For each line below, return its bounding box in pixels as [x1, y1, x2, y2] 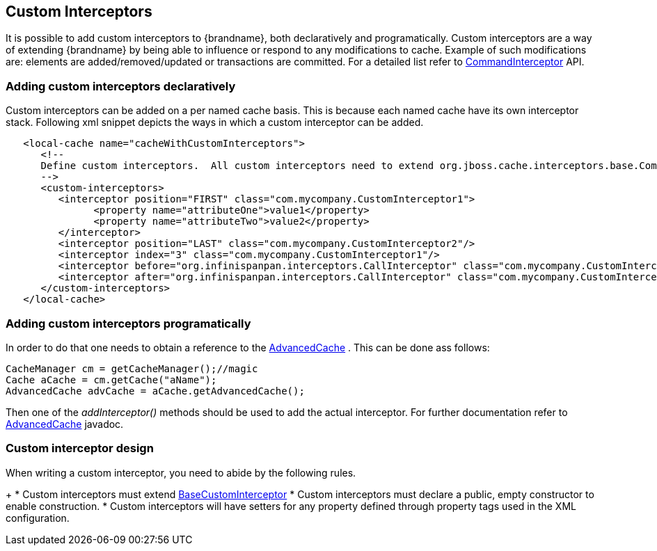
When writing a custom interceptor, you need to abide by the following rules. [6, 466, 356, 479]
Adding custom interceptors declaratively [6, 79, 236, 93]
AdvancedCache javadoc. [6, 417, 124, 430]
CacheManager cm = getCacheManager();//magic [6, 362, 258, 374]
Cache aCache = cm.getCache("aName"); [6, 374, 217, 385]
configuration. [6, 511, 70, 524]
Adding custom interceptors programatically [6, 316, 251, 330]
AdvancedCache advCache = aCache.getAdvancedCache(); [6, 385, 305, 397]
